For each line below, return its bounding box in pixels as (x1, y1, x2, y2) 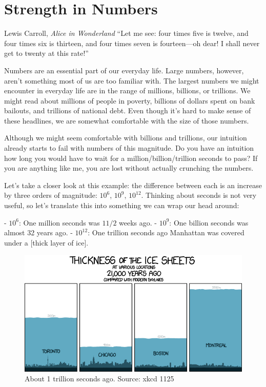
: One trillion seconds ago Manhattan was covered (88, 227, 244, 238)
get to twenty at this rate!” (4, 48, 89, 58)
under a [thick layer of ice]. (4, 237, 89, 248)
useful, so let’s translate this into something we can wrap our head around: (4, 200, 239, 211)
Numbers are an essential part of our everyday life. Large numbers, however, (4, 65, 244, 75)
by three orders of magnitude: (4, 190, 97, 200)
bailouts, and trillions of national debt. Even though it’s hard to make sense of (4, 105, 251, 116)
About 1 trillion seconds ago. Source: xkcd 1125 (25, 373, 174, 384)
